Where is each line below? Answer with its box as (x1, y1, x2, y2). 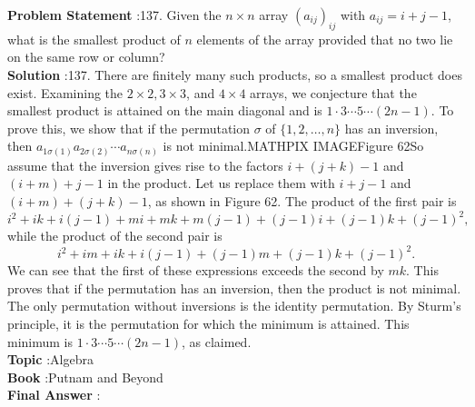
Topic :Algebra (7, 350, 94, 369)
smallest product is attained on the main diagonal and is (7, 101, 322, 120)
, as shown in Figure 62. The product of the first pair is (147, 192, 457, 211)
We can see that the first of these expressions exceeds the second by (7, 261, 384, 280)
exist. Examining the (7, 83, 124, 102)
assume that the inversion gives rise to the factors (7, 155, 283, 174)
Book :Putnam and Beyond (7, 367, 163, 386)
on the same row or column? (7, 47, 165, 66)
